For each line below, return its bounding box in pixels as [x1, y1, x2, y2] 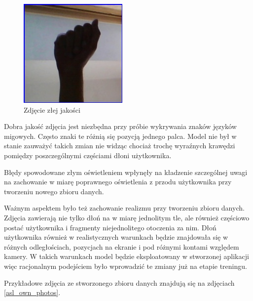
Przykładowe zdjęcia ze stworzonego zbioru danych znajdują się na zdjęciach [4, 277, 235, 288]
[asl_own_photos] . [4, 287, 61, 298]
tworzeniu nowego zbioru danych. [4, 186, 104, 196]
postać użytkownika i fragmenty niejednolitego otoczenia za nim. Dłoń [4, 222, 217, 232]
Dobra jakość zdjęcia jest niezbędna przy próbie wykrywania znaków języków [4, 121, 237, 131]
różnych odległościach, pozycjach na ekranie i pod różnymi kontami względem [4, 241, 239, 252]
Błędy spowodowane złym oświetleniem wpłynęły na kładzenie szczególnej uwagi [4, 167, 248, 177]
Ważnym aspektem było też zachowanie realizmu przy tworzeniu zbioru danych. [4, 203, 245, 213]
